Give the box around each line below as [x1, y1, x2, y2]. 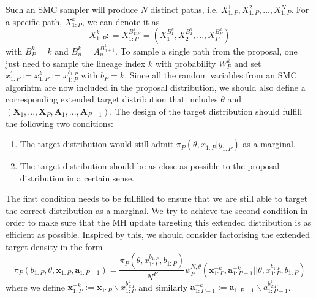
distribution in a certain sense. [20, 171, 135, 184]
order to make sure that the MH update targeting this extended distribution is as [6, 216, 312, 229]
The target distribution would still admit [20, 137, 174, 150]
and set [234, 56, 261, 69]
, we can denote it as [81, 15, 160, 28]
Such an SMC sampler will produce [6, 3, 138, 15]
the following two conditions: [6, 117, 113, 129]
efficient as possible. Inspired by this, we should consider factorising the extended [6, 228, 310, 241]
